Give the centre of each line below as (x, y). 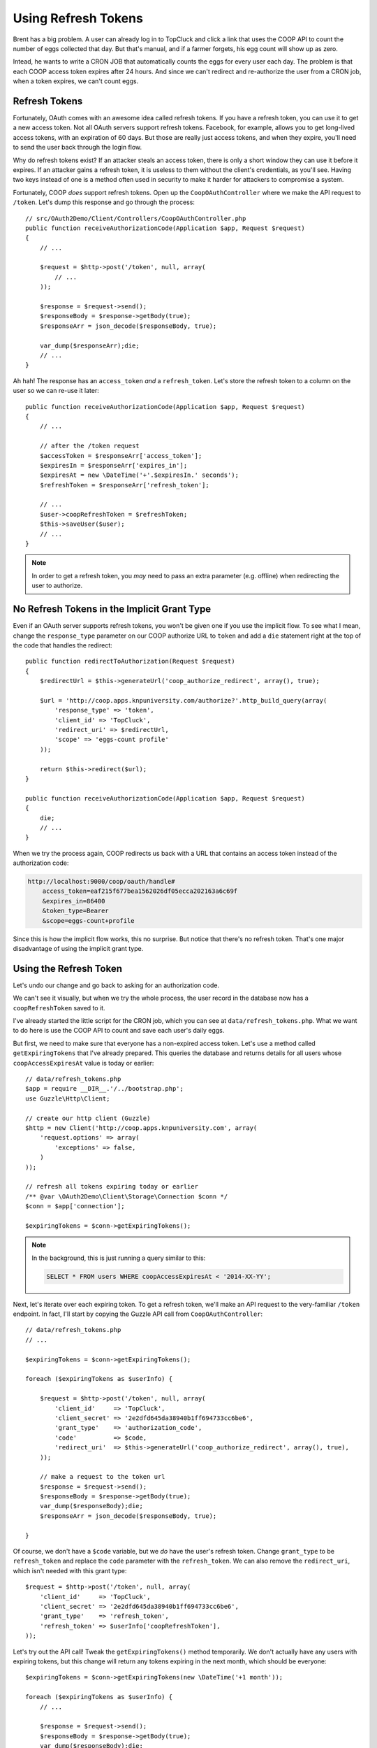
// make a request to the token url (102, 1477)
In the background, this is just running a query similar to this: (119, 1258)
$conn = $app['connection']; (75, 1206)
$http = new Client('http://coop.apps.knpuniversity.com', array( (141, 1128)
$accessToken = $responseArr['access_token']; (121, 456)
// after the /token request (89, 446)
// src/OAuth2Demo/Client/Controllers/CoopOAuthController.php (136, 218)
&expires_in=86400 (74, 901)
